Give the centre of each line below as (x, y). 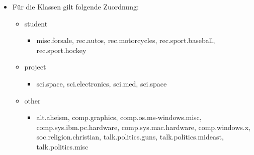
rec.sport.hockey (61, 50)
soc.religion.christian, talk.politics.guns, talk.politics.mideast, (130, 137)
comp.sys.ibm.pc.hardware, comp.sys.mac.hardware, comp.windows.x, (144, 127)
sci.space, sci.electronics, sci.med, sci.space (102, 83)
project (35, 67)
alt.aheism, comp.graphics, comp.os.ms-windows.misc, (119, 117)
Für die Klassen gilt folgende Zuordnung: (75, 6)
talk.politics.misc (62, 146)
